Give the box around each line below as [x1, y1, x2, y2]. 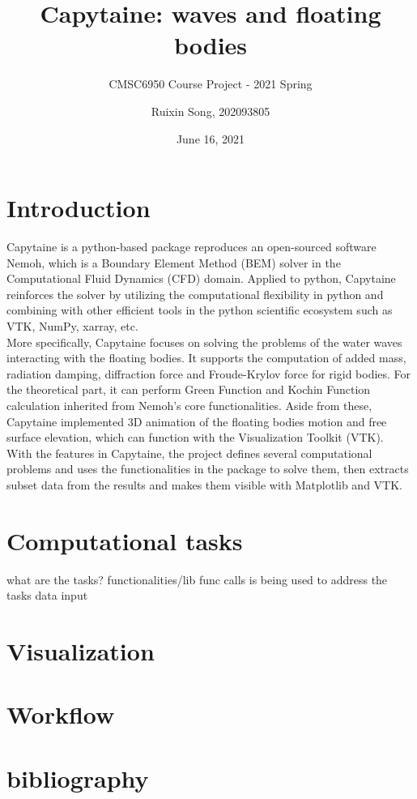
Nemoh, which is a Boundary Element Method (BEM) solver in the [6, 254, 341, 271]
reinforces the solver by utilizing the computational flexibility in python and [6, 285, 384, 302]
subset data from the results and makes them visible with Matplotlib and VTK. [6, 476, 402, 493]
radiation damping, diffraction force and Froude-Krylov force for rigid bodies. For [6, 365, 411, 382]
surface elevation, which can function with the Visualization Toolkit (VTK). [6, 429, 384, 446]
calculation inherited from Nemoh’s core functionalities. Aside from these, [6, 396, 372, 413]
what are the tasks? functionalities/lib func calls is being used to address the [6, 570, 388, 587]
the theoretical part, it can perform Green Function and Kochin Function [6, 381, 371, 398]
